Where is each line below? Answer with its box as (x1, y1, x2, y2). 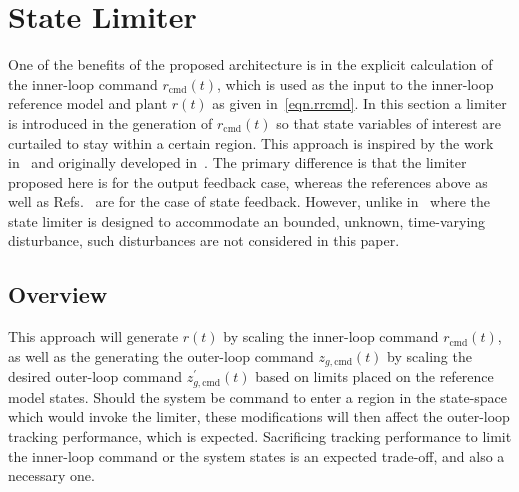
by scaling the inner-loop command (223, 326, 439, 347)
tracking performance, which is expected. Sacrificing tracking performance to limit (8, 425, 512, 446)
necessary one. (8, 465, 95, 486)
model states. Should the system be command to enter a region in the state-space (8, 386, 508, 407)
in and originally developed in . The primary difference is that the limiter (8, 152, 467, 173)
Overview (8, 279, 108, 310)
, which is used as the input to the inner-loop (217, 73, 494, 94)
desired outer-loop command (8, 366, 182, 387)
